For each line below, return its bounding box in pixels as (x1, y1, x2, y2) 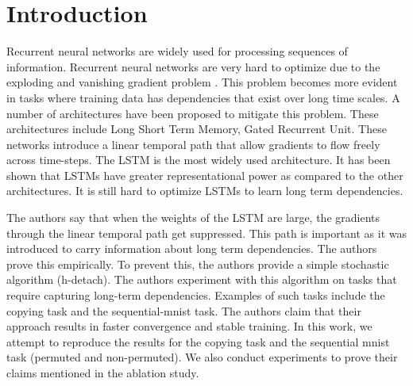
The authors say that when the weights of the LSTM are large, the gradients (6, 209, 380, 226)
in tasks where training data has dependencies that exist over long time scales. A (6, 89, 400, 105)
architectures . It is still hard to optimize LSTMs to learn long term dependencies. (6, 182, 403, 199)
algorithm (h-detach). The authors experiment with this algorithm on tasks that (6, 271, 397, 288)
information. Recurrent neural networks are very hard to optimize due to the (6, 58, 380, 75)
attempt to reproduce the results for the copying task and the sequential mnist (6, 333, 390, 350)
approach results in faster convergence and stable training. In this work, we (6, 318, 372, 334)
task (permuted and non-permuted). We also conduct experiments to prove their (6, 349, 398, 365)
